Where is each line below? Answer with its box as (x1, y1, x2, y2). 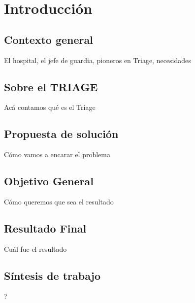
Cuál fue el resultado (4, 243, 67, 254)
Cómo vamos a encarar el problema (4, 149, 110, 160)
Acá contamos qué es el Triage (4, 102, 96, 112)
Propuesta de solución (4, 126, 119, 141)
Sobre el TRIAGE (4, 79, 98, 94)
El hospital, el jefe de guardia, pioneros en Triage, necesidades (4, 55, 191, 65)
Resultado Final (4, 220, 87, 236)
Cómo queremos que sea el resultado (4, 196, 114, 206)
